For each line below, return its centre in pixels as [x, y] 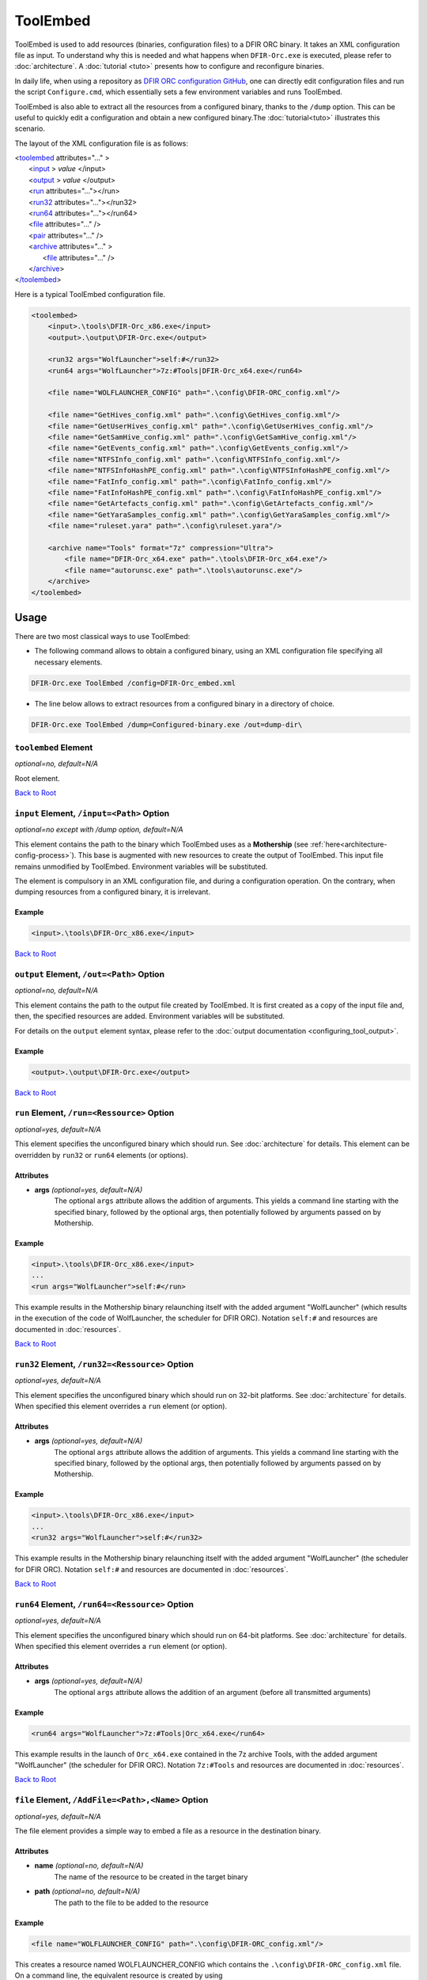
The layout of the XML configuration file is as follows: [102, 143]
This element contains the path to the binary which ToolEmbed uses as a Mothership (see [161, 844]
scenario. [30, 129]
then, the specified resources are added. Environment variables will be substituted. [149, 1016]
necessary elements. [68, 662]
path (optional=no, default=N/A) [87, 1891]
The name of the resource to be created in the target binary [151, 1876]
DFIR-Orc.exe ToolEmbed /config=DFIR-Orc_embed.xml [134, 683]
